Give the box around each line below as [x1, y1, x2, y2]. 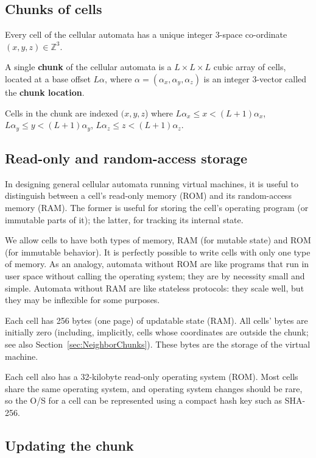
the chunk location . [5, 85, 85, 98]
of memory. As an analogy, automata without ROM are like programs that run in [5, 257, 309, 270]
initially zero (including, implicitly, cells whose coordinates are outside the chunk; [5, 326, 309, 338]
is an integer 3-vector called [203, 72, 307, 85]
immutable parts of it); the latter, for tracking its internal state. [5, 213, 244, 226]
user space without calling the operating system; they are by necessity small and [5, 269, 305, 282]
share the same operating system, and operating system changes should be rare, [5, 382, 303, 395]
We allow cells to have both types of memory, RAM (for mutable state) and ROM [5, 234, 311, 246]
